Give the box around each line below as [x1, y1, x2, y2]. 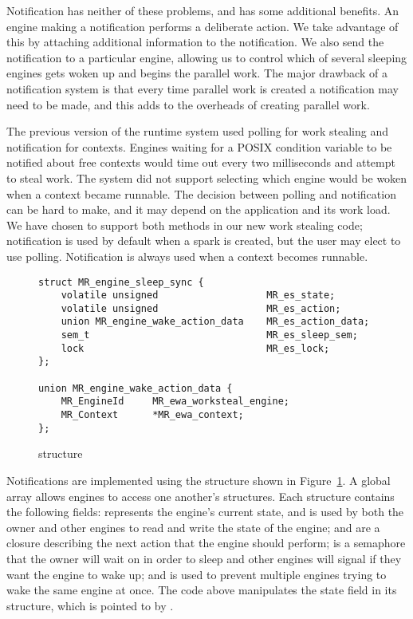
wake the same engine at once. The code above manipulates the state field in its [6, 582, 397, 598]
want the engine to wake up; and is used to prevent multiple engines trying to [6, 566, 387, 582]
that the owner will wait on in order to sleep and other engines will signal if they [6, 550, 402, 566]
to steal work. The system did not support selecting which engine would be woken [6, 169, 407, 186]
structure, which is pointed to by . [6, 597, 174, 613]
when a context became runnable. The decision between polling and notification [6, 185, 396, 202]
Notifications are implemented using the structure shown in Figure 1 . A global [6, 471, 391, 488]
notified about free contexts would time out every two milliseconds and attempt [6, 154, 395, 171]
